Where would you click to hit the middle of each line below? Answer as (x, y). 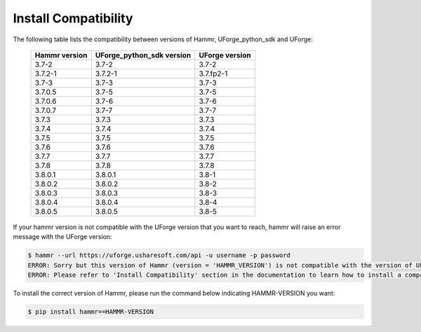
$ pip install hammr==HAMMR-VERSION (91, 312)
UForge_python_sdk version (143, 55)
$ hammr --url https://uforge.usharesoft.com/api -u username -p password (159, 255)
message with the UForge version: (62, 237)
